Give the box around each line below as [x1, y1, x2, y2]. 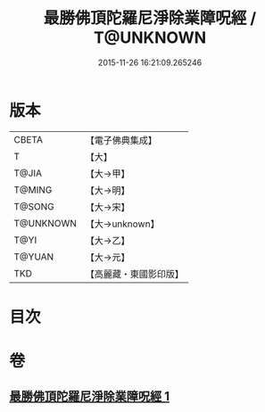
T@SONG [13, 200, 55, 212]
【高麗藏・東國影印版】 [85, 268, 185, 280]
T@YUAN [13, 251, 54, 263]
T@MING [13, 184, 53, 196]
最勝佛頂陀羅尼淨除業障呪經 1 [9, 389, 170, 404]
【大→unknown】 [85, 218, 160, 230]
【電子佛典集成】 [85, 134, 158, 146]
